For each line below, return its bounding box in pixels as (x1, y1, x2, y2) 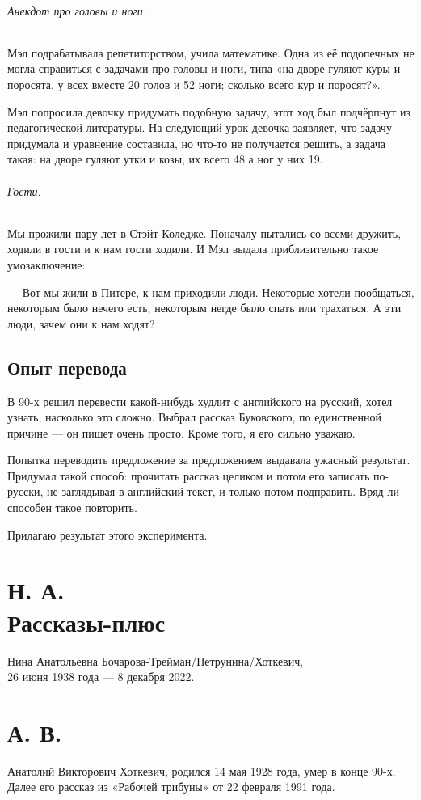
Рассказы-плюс (7, 605, 166, 638)
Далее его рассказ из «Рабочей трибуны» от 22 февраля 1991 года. (7, 778, 335, 795)
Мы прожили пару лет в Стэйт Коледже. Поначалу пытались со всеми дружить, (7, 224, 402, 241)
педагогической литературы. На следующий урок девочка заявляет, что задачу (7, 119, 392, 136)
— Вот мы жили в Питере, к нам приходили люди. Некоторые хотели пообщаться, (7, 283, 415, 300)
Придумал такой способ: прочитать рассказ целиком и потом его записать (7, 467, 370, 484)
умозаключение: (7, 256, 86, 273)
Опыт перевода (7, 354, 127, 379)
